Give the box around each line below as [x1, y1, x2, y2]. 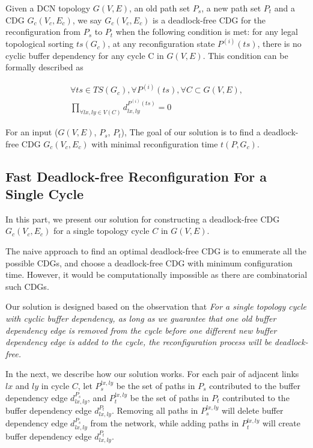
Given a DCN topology [5, 2, 91, 14]
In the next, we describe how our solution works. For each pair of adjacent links [5, 367, 299, 380]
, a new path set [201, 2, 261, 14]
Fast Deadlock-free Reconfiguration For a [5, 167, 267, 185]
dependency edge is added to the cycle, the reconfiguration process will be [5, 336, 272, 348]
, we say [72, 13, 102, 26]
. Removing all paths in [111, 404, 198, 416]
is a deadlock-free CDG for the [153, 13, 266, 26]
